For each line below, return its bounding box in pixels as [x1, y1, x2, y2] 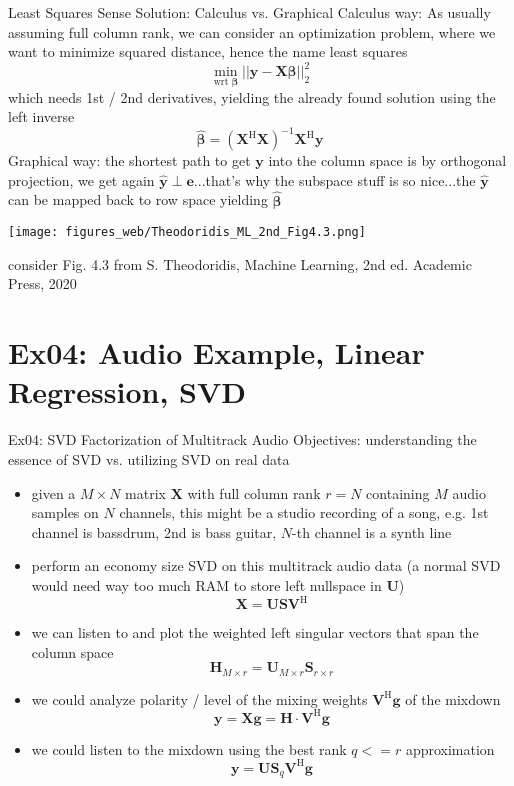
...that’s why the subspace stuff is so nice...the [193, 169, 476, 190]
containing [366, 482, 430, 503]
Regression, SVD [8, 371, 246, 412]
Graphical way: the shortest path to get [8, 150, 251, 171]
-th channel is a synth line [292, 521, 452, 542]
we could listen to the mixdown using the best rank [31, 738, 347, 759]
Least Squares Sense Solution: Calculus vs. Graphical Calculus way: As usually [8, 2, 491, 22]
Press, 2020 [8, 273, 77, 294]
